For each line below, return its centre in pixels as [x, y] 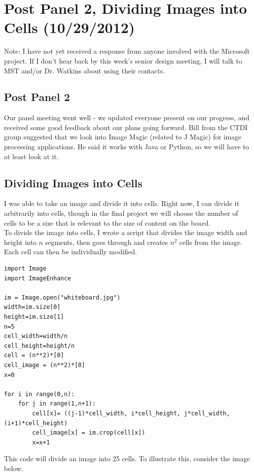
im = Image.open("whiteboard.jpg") [62, 297]
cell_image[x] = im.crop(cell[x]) [89, 433]
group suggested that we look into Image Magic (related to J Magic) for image [123, 137]
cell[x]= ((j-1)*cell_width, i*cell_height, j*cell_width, [131, 413]
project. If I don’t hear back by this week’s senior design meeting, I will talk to [123, 60]
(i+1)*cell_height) [36, 423]
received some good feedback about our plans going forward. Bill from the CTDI [126, 127]
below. [14, 468]
